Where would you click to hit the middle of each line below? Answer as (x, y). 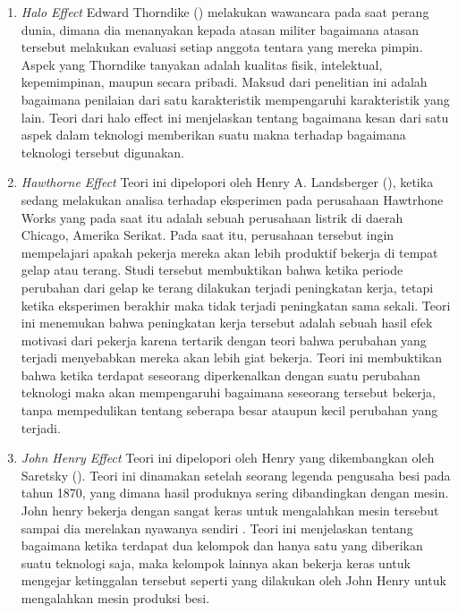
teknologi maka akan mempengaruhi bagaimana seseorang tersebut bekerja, (228, 392)
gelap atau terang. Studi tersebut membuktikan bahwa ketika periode (212, 270)
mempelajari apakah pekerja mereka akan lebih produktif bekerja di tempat (229, 252)
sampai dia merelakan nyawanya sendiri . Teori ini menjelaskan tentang (217, 528)
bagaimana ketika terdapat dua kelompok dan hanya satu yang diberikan (222, 545)
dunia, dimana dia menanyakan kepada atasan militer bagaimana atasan (220, 29)
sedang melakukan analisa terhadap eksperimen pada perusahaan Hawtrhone (232, 199)
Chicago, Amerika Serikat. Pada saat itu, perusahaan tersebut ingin (208, 235)
